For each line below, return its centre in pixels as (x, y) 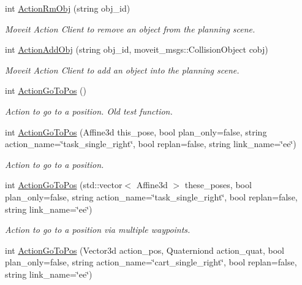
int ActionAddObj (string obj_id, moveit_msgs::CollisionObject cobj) (137, 49)
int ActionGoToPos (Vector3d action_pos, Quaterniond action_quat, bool (145, 250)
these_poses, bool (218, 185)
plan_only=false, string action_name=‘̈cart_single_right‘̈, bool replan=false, (151, 262)
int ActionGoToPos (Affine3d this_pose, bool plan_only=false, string (136, 131)
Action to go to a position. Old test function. (89, 111)
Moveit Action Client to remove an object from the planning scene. (130, 28)
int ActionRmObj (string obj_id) (68, 8)
